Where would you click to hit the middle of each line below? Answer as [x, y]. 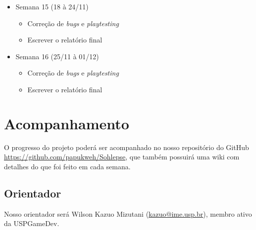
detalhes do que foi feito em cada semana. [67, 166]
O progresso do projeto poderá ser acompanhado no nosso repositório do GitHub [127, 147]
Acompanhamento [67, 123]
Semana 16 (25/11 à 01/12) [57, 56]
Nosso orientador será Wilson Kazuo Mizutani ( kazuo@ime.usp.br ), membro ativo [128, 213]
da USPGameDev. [32, 223]
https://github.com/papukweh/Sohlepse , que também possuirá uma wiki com [122, 157]
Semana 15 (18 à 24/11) [52, 6]
